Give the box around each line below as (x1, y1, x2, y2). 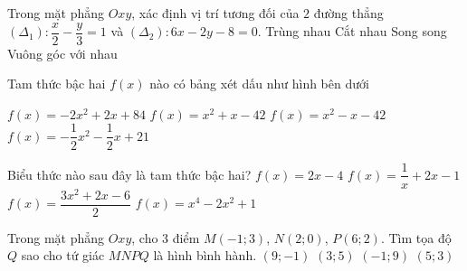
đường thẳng (313, 4, 384, 22)
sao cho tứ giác (21, 246, 105, 265)
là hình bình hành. (153, 246, 257, 265)
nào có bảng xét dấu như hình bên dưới (149, 74, 369, 93)
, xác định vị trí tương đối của (131, 4, 300, 22)
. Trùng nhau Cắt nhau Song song (257, 22, 447, 41)
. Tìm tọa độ (380, 228, 452, 247)
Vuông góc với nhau (7, 43, 118, 62)
